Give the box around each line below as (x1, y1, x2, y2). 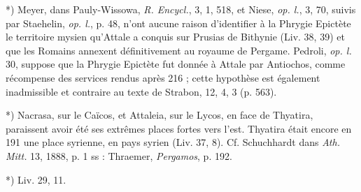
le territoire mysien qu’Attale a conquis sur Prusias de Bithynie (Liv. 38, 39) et (6, 29, 345, 44)
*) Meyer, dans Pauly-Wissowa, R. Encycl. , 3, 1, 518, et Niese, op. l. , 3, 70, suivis (6, 2, 356, 16)
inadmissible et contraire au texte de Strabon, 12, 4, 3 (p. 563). (6, 84, 277, 98)
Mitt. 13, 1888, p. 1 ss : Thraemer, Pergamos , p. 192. (6, 148, 232, 163)
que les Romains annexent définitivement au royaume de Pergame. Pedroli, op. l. (6, 43, 352, 57)
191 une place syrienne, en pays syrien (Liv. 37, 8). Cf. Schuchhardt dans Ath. (6, 135, 340, 149)
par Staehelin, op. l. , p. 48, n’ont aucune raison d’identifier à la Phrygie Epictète (6, 15, 351, 30)
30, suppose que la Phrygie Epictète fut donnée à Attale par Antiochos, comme (6, 57, 346, 71)
